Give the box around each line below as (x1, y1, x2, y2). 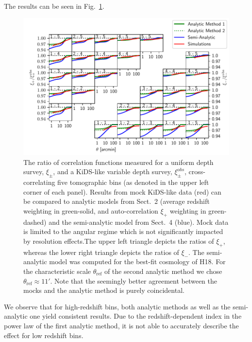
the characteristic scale (23, 266, 91, 276)
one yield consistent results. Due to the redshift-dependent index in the (30, 311, 242, 321)
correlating (23, 177, 55, 187)
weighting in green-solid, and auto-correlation (23, 206, 158, 216)
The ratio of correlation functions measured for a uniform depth (23, 157, 214, 167)
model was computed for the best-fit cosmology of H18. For (49, 256, 226, 267)
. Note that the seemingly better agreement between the (50, 275, 217, 286)
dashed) (23, 216, 47, 227)
